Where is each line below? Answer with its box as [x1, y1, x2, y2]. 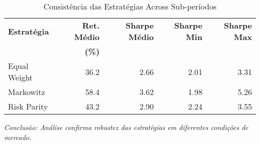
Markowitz [8, 86, 45, 97]
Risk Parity [8, 100, 48, 112]
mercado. [4, 131, 31, 142]
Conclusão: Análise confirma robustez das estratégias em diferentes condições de [4, 122, 248, 132]
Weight [8, 71, 33, 83]
